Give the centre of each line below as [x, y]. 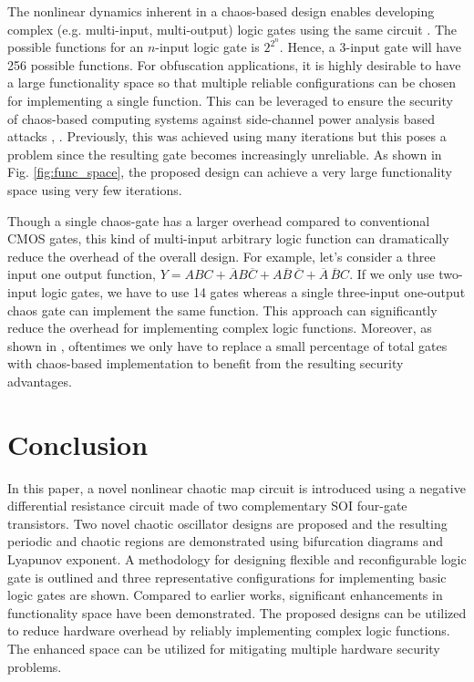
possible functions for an [76, 47]
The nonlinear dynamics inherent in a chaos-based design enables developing [221, 11]
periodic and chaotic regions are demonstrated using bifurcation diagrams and [226, 541]
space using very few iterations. [95, 190]
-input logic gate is [207, 47]
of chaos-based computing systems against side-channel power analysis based [221, 118]
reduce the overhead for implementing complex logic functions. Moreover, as [220, 328]
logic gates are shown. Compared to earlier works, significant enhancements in [225, 595]
